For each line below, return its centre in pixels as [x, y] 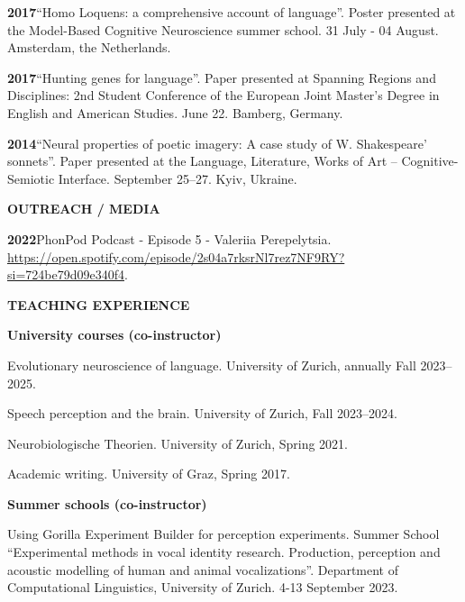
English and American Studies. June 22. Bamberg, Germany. [175, 112]
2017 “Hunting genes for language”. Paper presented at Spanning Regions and [222, 77]
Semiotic [31, 178]
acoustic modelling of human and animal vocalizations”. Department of [203, 569]
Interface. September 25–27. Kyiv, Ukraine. [178, 178]
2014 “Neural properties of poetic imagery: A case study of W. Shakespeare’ [217, 143]
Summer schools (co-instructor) [107, 503]
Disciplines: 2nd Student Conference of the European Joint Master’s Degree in [223, 95]
